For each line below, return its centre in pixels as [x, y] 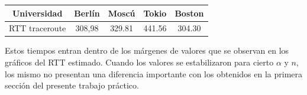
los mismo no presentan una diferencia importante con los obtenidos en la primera [154, 73]
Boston [189, 13]
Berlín [87, 13]
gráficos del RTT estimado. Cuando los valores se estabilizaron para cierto [139, 62]
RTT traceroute [38, 28]
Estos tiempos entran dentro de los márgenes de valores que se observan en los [147, 50]
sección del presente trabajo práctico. [72, 85]
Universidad [37, 13]
